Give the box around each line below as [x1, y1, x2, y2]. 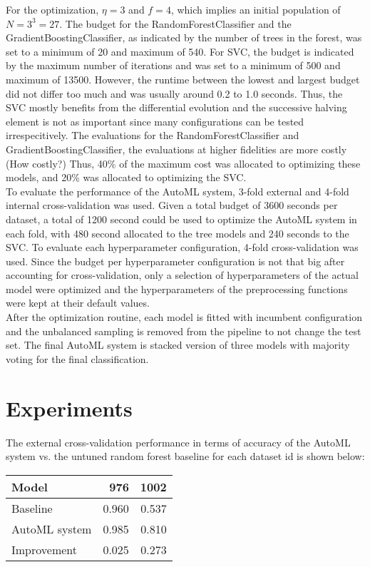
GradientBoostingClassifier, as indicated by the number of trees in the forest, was [6, 30, 362, 45]
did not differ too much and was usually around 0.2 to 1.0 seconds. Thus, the [6, 86, 343, 101]
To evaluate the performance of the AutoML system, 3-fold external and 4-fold [6, 183, 349, 198]
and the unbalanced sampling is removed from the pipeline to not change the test [6, 323, 361, 338]
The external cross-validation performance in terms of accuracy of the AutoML [6, 434, 351, 449]
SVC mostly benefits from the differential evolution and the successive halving [6, 100, 347, 115]
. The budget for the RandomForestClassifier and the [59, 16, 292, 31]
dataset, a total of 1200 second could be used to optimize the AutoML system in [6, 211, 357, 226]
